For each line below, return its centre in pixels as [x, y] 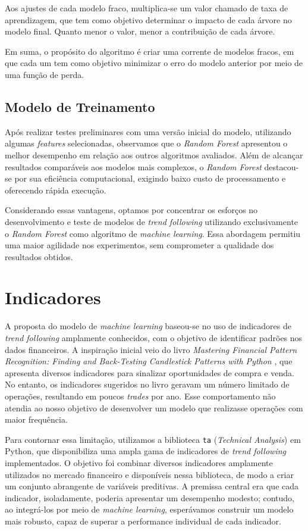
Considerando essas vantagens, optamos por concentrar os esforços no [131, 210]
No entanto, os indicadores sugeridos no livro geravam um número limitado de [147, 384]
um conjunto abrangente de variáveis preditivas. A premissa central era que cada [152, 486]
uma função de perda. [45, 74]
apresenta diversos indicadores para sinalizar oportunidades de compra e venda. [150, 372]
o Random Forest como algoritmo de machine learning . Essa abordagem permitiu [153, 233]
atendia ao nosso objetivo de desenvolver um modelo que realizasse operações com [154, 407]
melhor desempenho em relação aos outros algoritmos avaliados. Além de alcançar [154, 154]
